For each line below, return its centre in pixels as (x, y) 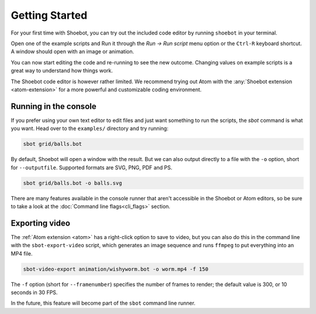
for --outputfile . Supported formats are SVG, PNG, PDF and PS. (92, 168)
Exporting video (40, 223)
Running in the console (54, 106)
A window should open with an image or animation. (73, 52)
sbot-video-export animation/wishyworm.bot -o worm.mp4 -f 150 (116, 269)
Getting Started (49, 15)
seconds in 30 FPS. (34, 292)
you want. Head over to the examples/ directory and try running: (90, 128)
